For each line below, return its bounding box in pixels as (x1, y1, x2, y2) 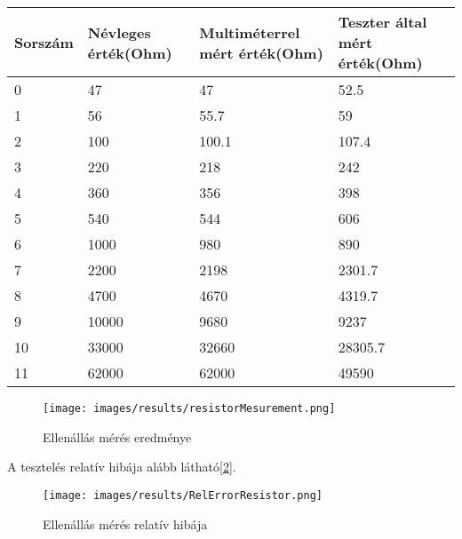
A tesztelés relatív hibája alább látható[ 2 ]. (7, 457, 236, 476)
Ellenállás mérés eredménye (43, 427, 192, 446)
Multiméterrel (199, 21, 300, 43)
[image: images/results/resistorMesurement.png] (43, 402, 336, 415)
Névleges (87, 21, 151, 43)
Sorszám (14, 32, 74, 52)
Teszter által (338, 12, 427, 32)
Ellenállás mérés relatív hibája (43, 514, 208, 533)
